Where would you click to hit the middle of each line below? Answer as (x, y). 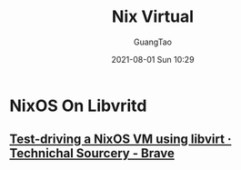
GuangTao (153, 42)
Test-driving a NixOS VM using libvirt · (120, 140)
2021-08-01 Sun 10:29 (153, 59)
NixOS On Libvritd (78, 105)
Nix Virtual (153, 17)
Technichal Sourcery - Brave (92, 153)
